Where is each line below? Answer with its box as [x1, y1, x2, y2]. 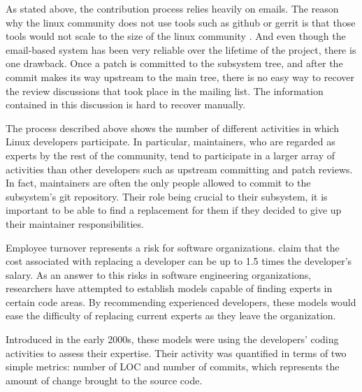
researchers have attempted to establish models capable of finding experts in [6, 281, 333, 296]
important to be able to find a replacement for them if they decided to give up [6, 203, 342, 217]
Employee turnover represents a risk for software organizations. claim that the [6, 240, 340, 254]
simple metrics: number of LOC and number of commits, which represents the [6, 359, 340, 374]
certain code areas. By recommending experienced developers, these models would [6, 294, 356, 309]
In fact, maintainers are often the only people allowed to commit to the [6, 175, 311, 190]
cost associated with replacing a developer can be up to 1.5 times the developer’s [6, 254, 352, 268]
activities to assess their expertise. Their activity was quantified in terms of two [6, 345, 347, 360]
